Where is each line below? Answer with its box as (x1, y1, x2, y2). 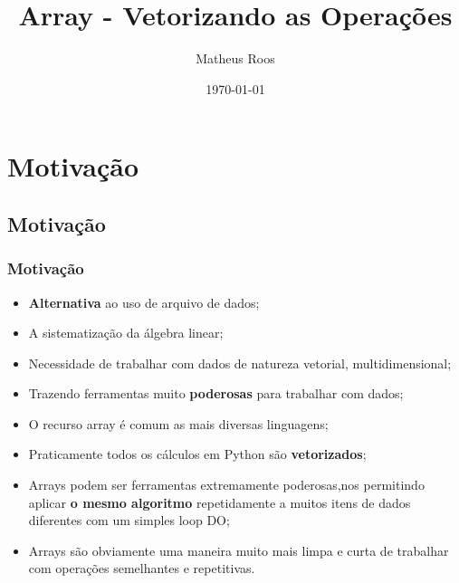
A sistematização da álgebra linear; (28, 323, 224, 342)
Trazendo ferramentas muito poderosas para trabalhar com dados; (28, 384, 404, 403)
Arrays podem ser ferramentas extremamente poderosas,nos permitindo (28, 475, 425, 494)
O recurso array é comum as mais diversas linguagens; (28, 414, 329, 433)
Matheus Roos (196, 49, 275, 68)
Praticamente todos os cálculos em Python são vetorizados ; (28, 444, 367, 464)
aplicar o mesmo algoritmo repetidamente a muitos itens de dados (28, 492, 411, 511)
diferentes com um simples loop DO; (28, 511, 230, 530)
